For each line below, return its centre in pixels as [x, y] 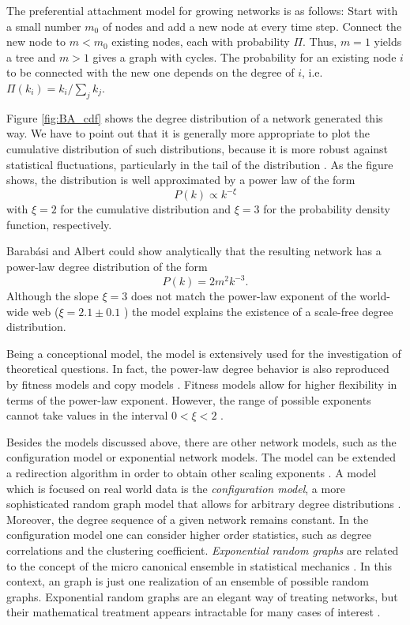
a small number [44, 26]
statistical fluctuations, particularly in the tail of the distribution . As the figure [200, 164]
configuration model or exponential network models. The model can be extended [201, 457]
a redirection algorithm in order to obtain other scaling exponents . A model [192, 473]
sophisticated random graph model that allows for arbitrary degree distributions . [204, 504]
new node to [36, 41]
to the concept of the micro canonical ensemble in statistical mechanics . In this [199, 565]
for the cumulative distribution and [146, 209]
